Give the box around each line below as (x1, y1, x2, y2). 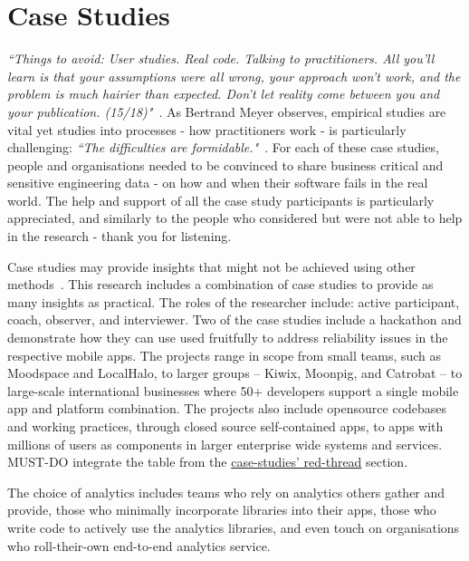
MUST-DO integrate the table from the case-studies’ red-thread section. (7, 452, 408, 471)
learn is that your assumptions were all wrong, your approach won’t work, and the (7, 66, 461, 85)
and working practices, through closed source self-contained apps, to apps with (7, 417, 444, 435)
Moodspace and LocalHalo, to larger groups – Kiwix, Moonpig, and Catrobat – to (7, 363, 463, 382)
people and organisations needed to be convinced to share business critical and (7, 155, 444, 174)
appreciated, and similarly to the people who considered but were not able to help (7, 208, 463, 227)
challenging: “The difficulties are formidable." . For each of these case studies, (7, 138, 439, 157)
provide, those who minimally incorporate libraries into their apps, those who (7, 500, 436, 519)
